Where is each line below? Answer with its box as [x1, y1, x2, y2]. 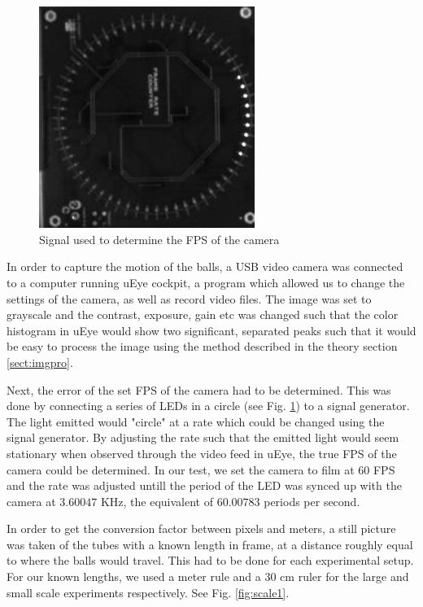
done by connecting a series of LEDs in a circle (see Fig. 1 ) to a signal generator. [7, 397, 410, 414]
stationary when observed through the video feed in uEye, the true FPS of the [7, 444, 397, 461]
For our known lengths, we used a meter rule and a [7, 568, 261, 585]
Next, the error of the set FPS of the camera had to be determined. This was [7, 381, 391, 398]
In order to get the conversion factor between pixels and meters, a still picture [7, 520, 396, 537]
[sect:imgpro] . [7, 353, 73, 370]
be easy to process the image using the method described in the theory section [7, 338, 398, 355]
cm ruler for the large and [280, 568, 409, 585]
